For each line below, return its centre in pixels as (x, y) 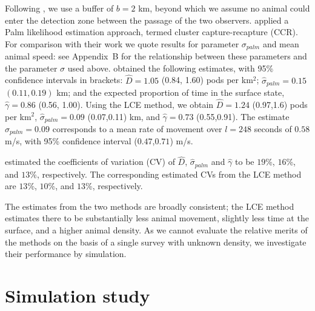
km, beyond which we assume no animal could (224, 8)
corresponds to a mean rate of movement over (137, 128)
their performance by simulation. (66, 254)
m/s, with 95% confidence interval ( (71, 141)
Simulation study (78, 296)
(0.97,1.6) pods (280, 104)
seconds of (273, 128)
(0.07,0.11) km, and (124, 116)
